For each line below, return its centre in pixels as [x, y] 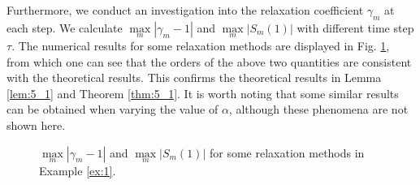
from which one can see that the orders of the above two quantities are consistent [209, 61]
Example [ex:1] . [78, 170]
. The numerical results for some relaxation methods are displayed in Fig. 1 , [201, 46]
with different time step [355, 27]
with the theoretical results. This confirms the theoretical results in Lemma [194, 77]
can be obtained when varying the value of [113, 109]
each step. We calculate [65, 27]
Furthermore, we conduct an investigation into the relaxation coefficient [185, 10]
